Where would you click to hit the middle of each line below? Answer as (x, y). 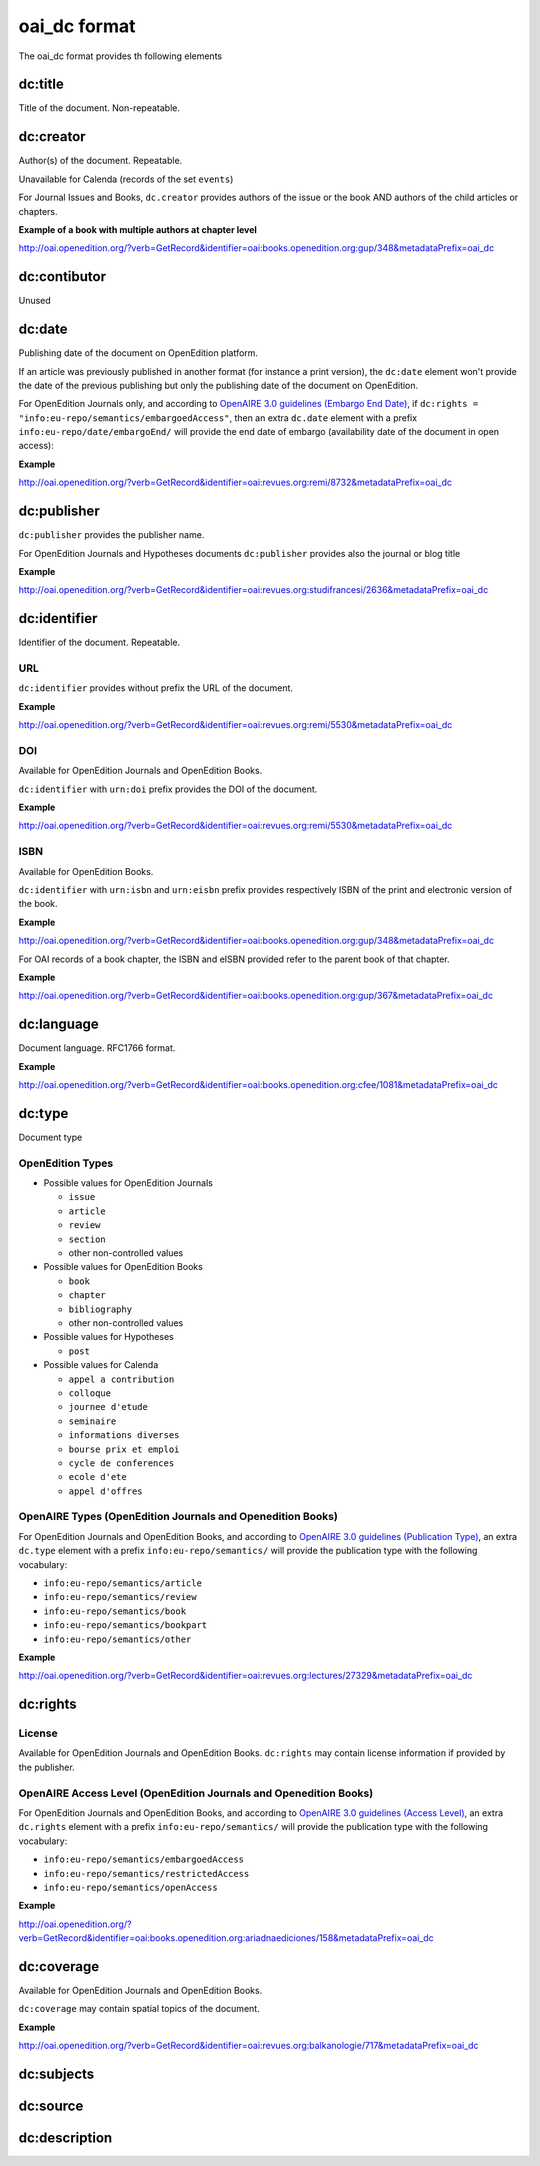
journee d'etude (108, 1407)
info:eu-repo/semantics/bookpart (125, 1625)
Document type (50, 1137)
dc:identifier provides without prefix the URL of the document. (156, 688)
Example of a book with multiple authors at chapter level (137, 229)
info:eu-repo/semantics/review (120, 1597)
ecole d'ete (97, 1477)
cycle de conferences (121, 1463)
